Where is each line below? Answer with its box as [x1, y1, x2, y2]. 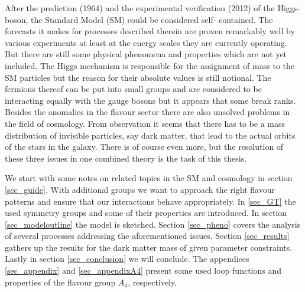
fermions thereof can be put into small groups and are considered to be [5, 83, 262, 95]
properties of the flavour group [5, 275, 116, 288]
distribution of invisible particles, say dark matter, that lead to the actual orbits [5, 129, 296, 141]
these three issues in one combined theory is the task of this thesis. [5, 152, 247, 164]
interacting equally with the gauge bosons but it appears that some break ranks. [5, 94, 296, 106]
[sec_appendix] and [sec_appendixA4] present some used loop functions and [5, 264, 282, 277]
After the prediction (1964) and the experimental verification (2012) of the [5, 2, 275, 14]
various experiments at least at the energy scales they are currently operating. [5, 36, 287, 48]
